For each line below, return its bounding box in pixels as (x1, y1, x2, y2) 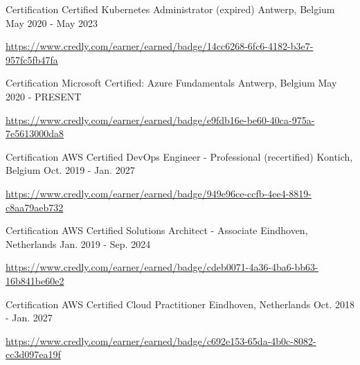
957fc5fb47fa (6, 52, 58, 66)
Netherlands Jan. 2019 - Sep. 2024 (6, 236, 151, 251)
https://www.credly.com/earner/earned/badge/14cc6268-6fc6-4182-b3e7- (6, 39, 314, 53)
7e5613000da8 (6, 126, 64, 141)
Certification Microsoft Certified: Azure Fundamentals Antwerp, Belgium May (6, 75, 337, 90)
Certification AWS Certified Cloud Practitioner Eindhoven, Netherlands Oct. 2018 (6, 296, 354, 311)
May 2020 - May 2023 (6, 15, 98, 30)
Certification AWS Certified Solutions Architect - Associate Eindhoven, (6, 223, 308, 238)
